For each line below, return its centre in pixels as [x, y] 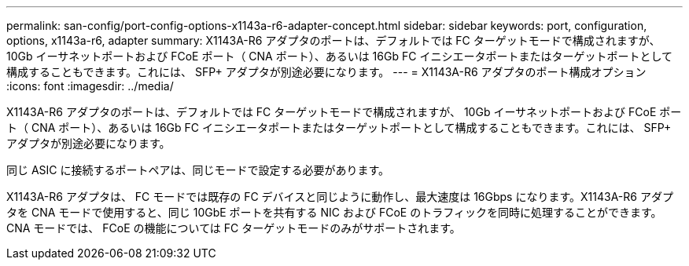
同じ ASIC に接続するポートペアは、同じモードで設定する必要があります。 [198, 170]
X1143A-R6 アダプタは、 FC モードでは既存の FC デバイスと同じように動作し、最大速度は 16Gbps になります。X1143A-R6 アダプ [340, 197]
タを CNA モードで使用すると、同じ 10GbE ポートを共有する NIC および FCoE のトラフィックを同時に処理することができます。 [334, 212]
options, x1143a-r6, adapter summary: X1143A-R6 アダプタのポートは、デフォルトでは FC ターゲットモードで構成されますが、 [333, 40]
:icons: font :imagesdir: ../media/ [90, 86]
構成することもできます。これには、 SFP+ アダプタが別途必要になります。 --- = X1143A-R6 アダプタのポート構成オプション [326, 72]
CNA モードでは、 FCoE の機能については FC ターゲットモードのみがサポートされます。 [234, 228]
